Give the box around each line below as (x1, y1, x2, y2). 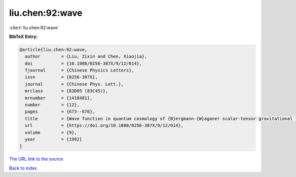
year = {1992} (25, 137, 82, 142)
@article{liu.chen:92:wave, (19, 47, 87, 52)
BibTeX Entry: (9, 34, 38, 39)
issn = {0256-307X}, (25, 74, 98, 80)
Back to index (9, 165, 37, 171)
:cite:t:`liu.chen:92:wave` (9, 25, 59, 31)
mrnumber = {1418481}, (25, 95, 93, 101)
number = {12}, (25, 102, 80, 108)
